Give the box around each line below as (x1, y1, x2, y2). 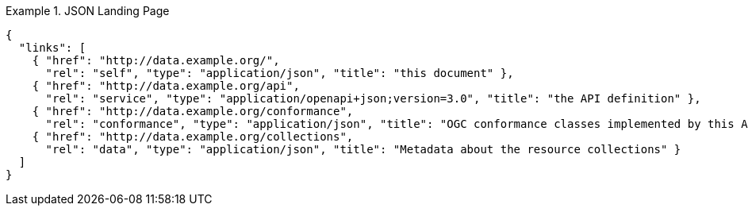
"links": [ (18, 41, 86, 54)
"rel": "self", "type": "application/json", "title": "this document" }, (45, 67, 514, 79)
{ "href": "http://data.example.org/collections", (32, 130, 354, 143)
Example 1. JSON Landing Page (6, 4, 170, 17)
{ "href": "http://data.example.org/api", (32, 79, 300, 92)
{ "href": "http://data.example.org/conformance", (32, 105, 354, 118)
